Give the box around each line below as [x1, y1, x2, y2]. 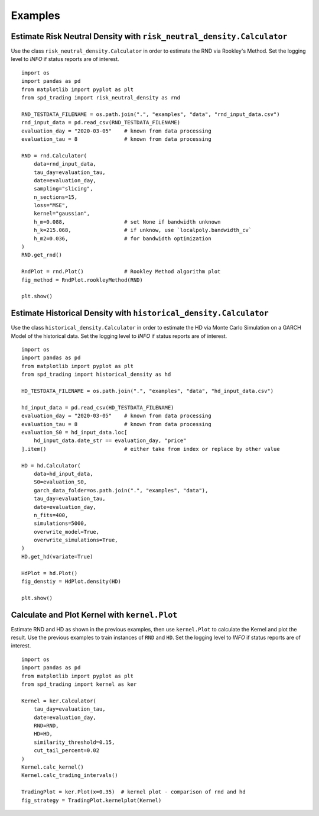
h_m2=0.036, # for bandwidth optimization [33, 235, 212, 242]
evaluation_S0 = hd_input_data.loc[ [21, 429, 128, 436]
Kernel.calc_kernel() [21, 763, 84, 770]
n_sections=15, [33, 193, 78, 201]
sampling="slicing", [33, 185, 93, 192]
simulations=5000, [33, 520, 87, 527]
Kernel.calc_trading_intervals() [21, 772, 118, 779]
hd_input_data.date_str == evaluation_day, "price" [33, 437, 187, 444]
